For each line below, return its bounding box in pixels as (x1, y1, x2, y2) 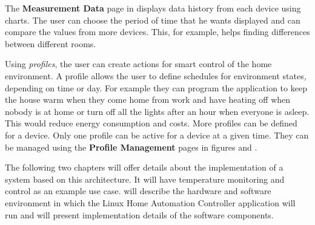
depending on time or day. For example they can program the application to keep (5, 81, 307, 94)
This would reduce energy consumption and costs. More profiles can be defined (5, 117, 297, 129)
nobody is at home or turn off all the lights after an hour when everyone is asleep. (5, 105, 310, 117)
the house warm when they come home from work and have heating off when (5, 93, 291, 106)
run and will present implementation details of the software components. (5, 208, 274, 221)
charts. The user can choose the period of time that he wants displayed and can (5, 13, 300, 26)
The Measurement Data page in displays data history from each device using (5, 2, 301, 14)
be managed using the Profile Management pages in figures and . (5, 140, 257, 153)
